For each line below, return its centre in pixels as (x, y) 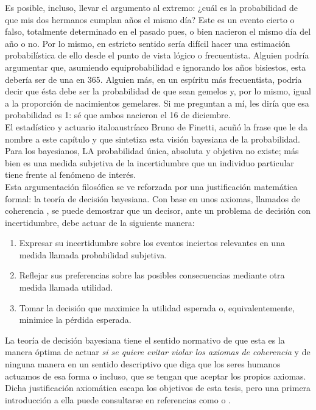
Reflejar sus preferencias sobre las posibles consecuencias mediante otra (152, 275)
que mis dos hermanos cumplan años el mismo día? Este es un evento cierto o (150, 19)
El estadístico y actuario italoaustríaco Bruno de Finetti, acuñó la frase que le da (156, 126)
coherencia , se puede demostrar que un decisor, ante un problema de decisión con (158, 210)
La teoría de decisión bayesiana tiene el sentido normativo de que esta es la (145, 340)
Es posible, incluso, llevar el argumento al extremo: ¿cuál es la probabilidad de (151, 7)
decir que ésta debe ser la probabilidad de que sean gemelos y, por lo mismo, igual (158, 91)
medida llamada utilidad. (66, 287)
